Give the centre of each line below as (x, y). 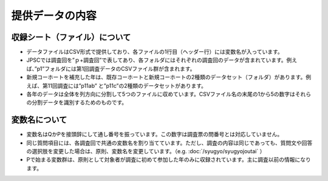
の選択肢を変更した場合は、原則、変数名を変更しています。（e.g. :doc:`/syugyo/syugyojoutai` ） (146, 151)
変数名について (39, 120)
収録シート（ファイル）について (71, 37)
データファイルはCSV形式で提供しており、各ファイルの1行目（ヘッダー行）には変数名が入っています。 (155, 52)
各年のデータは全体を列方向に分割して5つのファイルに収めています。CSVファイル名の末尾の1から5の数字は (161, 94)
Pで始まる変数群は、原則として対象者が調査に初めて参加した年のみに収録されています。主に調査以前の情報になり (169, 160)
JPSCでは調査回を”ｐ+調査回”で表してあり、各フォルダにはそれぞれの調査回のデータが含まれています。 (156, 60)
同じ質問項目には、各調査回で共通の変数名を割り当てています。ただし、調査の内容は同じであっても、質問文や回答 (169, 143)
